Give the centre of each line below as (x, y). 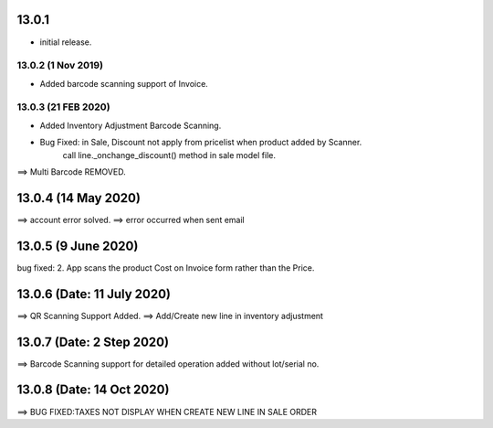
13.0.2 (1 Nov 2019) (60, 66)
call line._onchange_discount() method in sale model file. (169, 155)
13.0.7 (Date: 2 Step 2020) (93, 342)
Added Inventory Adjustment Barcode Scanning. (131, 125)
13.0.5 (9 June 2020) (78, 246)
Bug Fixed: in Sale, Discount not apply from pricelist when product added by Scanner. (201, 143)
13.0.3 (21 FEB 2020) (63, 107)
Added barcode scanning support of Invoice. (124, 83)
